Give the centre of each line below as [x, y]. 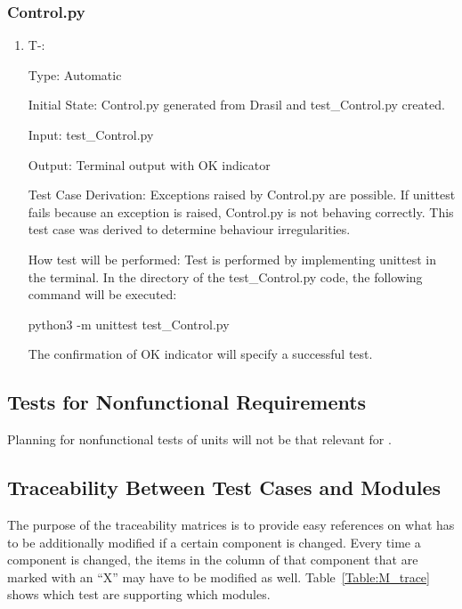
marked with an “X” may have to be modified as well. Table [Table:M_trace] [219, 577]
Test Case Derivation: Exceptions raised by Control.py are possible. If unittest [242, 195]
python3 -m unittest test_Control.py [129, 324]
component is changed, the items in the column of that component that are [213, 560]
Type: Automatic [75, 74]
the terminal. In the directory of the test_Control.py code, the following [225, 276]
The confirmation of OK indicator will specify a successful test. [200, 354]
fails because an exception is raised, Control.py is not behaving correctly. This [241, 211]
